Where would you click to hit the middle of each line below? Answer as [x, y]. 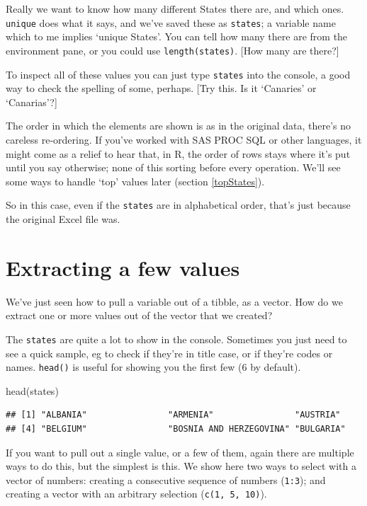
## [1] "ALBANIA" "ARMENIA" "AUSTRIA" [173, 415]
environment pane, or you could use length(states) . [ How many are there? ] [173, 50]
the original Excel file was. [63, 218]
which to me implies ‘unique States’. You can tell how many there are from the [177, 36]
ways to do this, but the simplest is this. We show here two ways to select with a [181, 466]
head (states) [32, 390]
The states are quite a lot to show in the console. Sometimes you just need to [176, 339]
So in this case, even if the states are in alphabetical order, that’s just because [178, 205]
